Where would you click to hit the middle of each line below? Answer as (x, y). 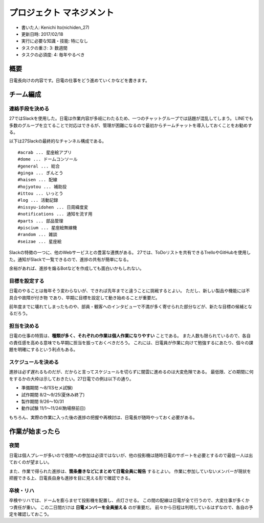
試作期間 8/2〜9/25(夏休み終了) (53, 395)
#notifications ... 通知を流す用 (55, 214)
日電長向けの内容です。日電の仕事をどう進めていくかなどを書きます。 (79, 80)
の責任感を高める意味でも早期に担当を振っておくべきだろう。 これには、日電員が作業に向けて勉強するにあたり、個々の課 (131, 342)
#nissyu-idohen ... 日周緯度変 (53, 207)
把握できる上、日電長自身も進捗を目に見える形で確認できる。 (71, 478)
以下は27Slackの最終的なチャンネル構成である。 (58, 141)
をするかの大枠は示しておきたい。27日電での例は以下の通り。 (71, 379)
